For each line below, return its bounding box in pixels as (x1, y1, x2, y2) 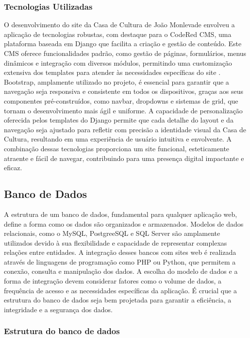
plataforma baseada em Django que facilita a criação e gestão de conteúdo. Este (4, 38, 242, 49)
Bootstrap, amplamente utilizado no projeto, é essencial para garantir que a (4, 76, 229, 87)
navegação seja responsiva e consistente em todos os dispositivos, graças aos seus (4, 86, 243, 96)
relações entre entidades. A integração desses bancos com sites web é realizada (4, 247, 236, 257)
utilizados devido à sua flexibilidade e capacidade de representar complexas (4, 237, 227, 248)
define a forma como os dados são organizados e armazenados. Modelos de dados (4, 218, 244, 229)
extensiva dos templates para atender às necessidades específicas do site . (4, 67, 221, 77)
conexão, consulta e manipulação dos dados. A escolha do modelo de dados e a (4, 266, 238, 276)
